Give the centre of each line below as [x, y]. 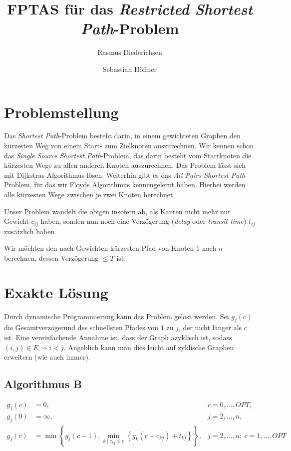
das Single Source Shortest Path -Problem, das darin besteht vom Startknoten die [128, 155]
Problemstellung [61, 112]
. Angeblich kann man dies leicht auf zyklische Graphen [149, 347]
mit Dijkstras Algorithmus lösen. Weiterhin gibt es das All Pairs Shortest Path [125, 175]
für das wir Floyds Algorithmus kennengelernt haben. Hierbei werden [140, 185]
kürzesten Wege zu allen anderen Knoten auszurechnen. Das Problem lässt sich [125, 165]
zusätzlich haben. [30, 231]
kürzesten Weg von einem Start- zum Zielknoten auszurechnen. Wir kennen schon [129, 146]
